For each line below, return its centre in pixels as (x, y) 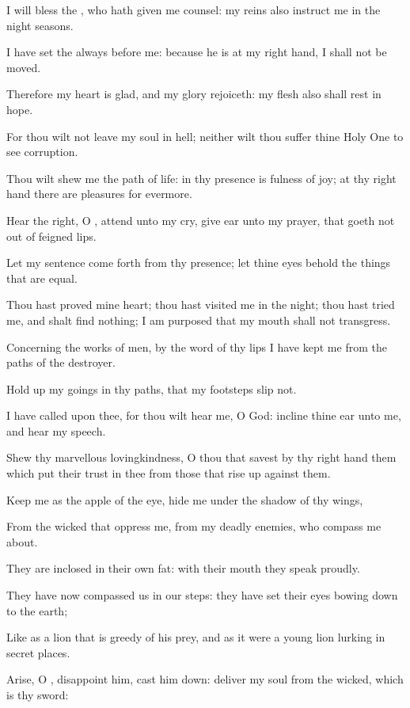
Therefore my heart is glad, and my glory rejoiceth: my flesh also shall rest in (194, 94)
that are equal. (42, 278)
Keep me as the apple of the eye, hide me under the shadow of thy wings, (185, 499)
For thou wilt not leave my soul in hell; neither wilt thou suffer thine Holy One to (205, 136)
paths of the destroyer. (61, 362)
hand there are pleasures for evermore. (99, 194)
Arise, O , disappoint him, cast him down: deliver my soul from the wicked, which (205, 679)
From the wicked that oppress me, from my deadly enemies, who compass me (194, 526)
